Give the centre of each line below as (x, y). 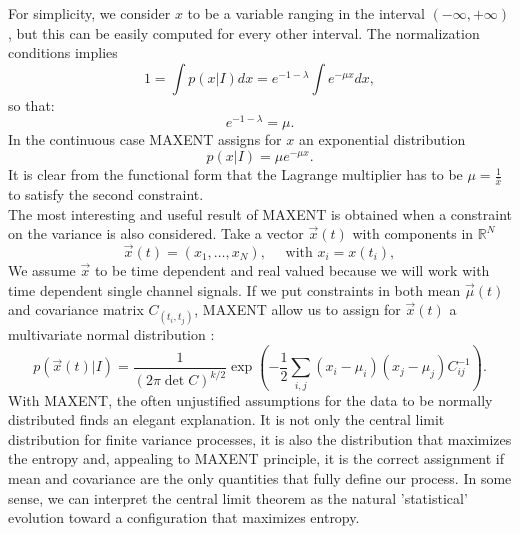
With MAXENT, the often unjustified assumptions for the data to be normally (250, 399)
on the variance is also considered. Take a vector (156, 233)
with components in (413, 233)
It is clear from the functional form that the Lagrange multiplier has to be (235, 174)
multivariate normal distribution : (111, 334)
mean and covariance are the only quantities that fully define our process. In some (260, 477)
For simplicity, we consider (89, 13)
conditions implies (63, 52)
